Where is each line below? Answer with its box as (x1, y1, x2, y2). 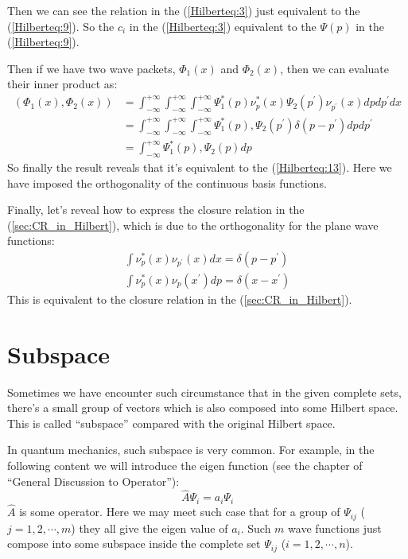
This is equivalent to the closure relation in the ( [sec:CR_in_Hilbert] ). (7, 290, 352, 307)
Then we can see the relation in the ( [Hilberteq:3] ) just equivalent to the (7, 2, 360, 18)
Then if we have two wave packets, (7, 60, 176, 76)
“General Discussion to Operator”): (7, 472, 180, 489)
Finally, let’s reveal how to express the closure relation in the (7, 201, 305, 218)
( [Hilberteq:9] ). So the (7, 17, 115, 34)
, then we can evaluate (280, 60, 390, 76)
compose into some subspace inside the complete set (7, 535, 261, 552)
